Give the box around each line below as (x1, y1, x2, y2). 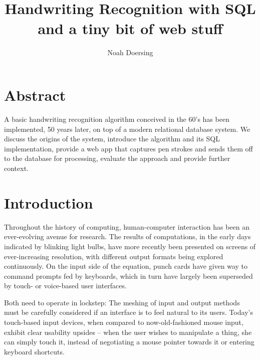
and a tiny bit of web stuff (38, 18, 223, 38)
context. (4, 163, 29, 173)
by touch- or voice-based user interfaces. (4, 280, 127, 291)
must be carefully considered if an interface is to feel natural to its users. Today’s (4, 307, 253, 317)
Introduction (4, 192, 93, 213)
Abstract (4, 85, 66, 105)
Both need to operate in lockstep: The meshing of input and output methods (4, 297, 240, 307)
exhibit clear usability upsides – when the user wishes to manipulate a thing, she (4, 326, 252, 337)
